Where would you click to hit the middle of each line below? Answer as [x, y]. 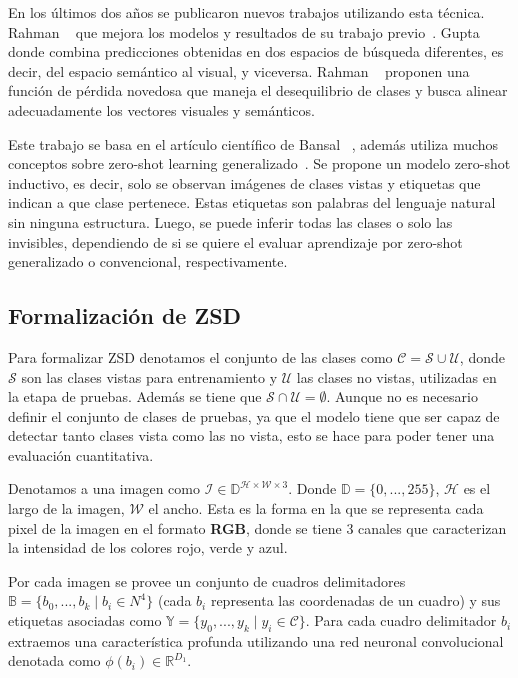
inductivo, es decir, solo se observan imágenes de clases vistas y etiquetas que [244, 182]
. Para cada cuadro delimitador [401, 620]
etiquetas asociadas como [85, 620]
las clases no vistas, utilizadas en [396, 376]
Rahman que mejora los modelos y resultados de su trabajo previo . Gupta [244, 31]
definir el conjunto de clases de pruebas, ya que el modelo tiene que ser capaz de [254, 415]
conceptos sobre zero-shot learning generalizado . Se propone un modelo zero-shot [259, 163]
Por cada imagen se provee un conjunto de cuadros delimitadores [207, 580]
